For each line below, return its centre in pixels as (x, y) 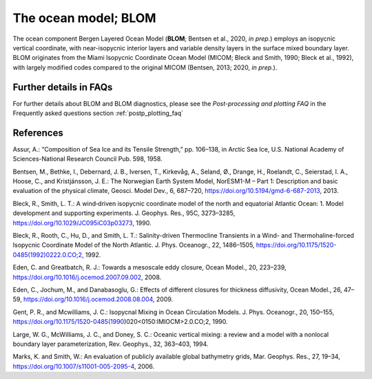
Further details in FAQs (63, 87)
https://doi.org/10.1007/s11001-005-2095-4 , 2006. (84, 366)
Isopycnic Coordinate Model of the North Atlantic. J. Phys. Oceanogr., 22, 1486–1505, (134, 245)
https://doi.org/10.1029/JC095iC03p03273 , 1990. (82, 223)
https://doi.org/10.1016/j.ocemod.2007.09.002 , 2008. (87, 277)
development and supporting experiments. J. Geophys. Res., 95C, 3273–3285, (124, 213)
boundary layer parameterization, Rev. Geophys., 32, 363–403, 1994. (111, 344)
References (38, 133)
